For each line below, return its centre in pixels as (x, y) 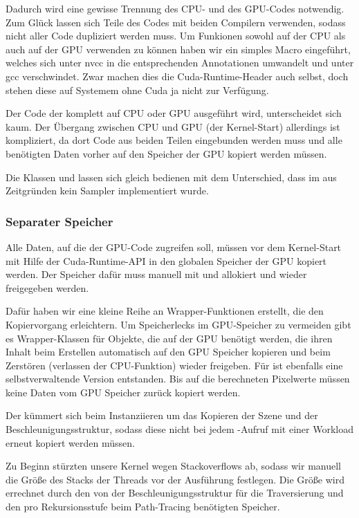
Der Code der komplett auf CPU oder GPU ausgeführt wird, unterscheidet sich (174, 113)
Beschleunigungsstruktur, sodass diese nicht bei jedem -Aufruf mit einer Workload (180, 429)
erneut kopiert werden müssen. (70, 442)
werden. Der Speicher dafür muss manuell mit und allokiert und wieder (156, 274)
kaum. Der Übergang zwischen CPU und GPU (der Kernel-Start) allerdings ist (173, 126)
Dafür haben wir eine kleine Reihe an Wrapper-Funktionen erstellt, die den (165, 311)
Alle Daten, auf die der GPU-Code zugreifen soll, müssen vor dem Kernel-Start (174, 247)
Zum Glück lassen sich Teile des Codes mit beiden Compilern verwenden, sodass (176, 22)
